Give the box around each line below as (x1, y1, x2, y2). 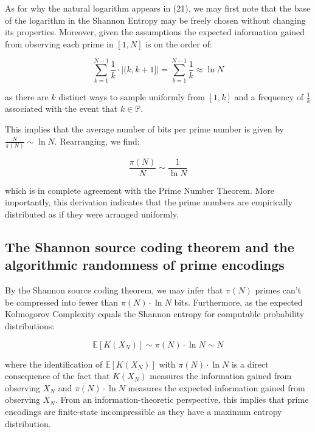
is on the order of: (145, 37, 212, 50)
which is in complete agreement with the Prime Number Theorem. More (5, 183, 274, 196)
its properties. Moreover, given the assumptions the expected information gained (5, 26, 305, 38)
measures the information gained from (150, 369, 292, 382)
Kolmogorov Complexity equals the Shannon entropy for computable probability (5, 307, 305, 320)
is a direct (231, 357, 269, 370)
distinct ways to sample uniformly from (58, 90, 205, 103)
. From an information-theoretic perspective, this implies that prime (55, 393, 309, 406)
